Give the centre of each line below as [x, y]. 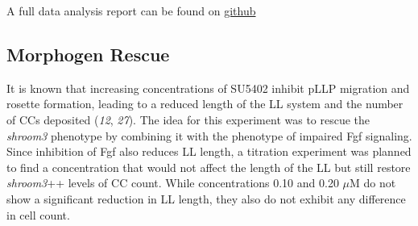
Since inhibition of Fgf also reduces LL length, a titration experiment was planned [209, 151]
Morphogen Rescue [88, 54]
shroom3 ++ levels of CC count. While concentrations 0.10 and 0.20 [173, 183]
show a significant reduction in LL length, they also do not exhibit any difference [206, 198]
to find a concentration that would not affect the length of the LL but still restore [209, 167]
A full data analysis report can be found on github [131, 10]
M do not [373, 183]
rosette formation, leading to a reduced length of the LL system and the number [205, 104]
